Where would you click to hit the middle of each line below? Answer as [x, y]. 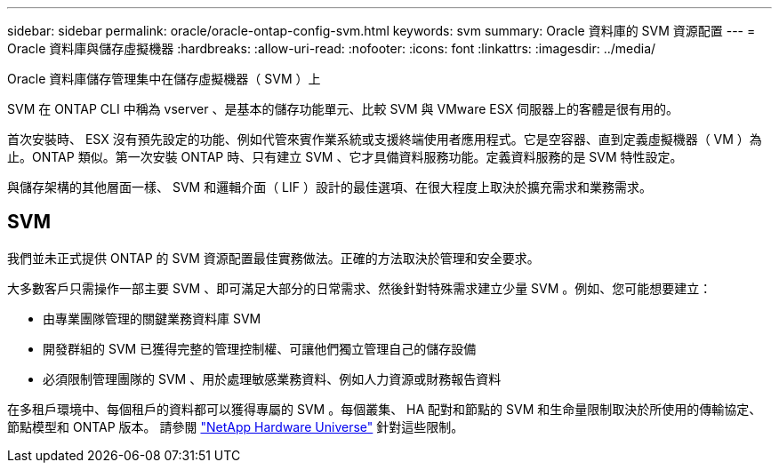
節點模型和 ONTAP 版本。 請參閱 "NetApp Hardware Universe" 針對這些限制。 [236, 426]
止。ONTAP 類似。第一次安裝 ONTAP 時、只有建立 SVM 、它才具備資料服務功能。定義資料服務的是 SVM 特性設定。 [345, 157]
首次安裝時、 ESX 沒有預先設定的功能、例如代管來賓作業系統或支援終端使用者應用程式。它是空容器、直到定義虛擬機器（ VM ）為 [385, 139]
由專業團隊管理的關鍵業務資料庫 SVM [152, 318]
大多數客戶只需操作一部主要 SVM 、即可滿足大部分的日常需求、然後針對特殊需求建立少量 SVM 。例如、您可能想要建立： [360, 288]
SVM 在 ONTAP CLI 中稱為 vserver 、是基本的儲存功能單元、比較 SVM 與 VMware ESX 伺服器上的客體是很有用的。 [343, 109]
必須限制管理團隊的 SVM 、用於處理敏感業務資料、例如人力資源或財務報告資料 [272, 378]
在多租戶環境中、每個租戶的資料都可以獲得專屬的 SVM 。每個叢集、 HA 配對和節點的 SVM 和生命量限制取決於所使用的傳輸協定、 [385, 409]
